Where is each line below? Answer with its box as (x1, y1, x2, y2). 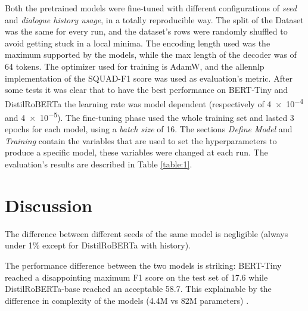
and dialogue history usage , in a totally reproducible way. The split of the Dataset (5, 13, 304, 26)
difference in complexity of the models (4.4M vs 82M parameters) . (5, 294, 249, 306)
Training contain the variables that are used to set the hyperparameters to (5, 134, 277, 147)
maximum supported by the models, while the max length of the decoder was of (5, 48, 297, 61)
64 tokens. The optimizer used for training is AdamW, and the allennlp (5, 60, 265, 72)
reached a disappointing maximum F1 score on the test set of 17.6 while (5, 270, 268, 283)
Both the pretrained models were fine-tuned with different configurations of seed (5, 2, 297, 14)
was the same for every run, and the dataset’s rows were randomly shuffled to (5, 25, 288, 38)
